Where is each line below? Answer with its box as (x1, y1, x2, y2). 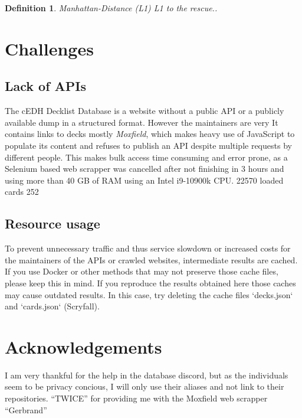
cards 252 (5, 185, 39, 198)
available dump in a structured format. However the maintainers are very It (5, 116, 278, 128)
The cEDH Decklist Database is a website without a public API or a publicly (5, 105, 284, 117)
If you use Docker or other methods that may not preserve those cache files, (5, 265, 278, 277)
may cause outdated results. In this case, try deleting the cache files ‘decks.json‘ (5, 288, 293, 301)
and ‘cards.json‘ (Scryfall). (5, 300, 100, 312)
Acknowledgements (5, 334, 162, 358)
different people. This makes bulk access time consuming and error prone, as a (5, 151, 288, 163)
